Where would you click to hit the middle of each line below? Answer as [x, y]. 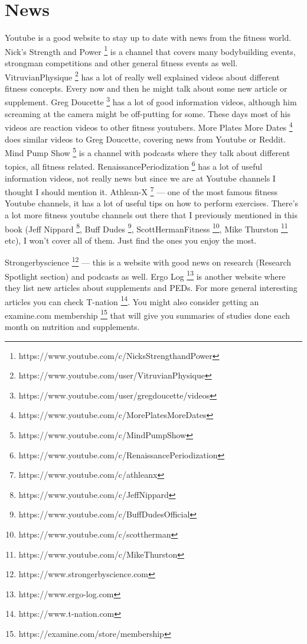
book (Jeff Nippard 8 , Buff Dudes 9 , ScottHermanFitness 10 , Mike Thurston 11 [146, 228]
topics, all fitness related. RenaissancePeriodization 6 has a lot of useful [134, 165]
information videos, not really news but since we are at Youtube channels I [140, 178]
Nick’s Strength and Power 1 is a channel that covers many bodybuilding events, [150, 50]
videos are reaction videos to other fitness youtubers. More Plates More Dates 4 [149, 126]
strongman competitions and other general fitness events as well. [121, 62]
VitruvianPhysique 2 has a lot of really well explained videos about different [142, 76]
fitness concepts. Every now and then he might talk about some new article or [146, 88]
